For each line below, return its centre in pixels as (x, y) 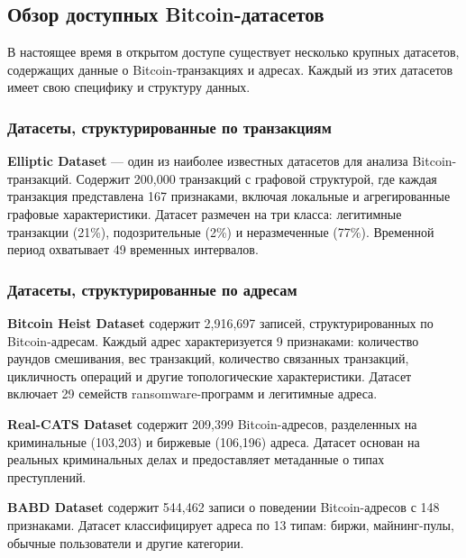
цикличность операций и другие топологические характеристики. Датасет (210, 375)
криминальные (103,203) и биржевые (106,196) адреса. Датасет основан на (214, 441)
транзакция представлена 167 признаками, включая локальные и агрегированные (229, 196)
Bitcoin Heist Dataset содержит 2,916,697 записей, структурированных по (220, 322)
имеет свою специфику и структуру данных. (129, 87)
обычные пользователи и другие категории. (126, 542)
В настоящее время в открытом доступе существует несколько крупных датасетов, (233, 52)
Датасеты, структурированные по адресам (152, 289)
